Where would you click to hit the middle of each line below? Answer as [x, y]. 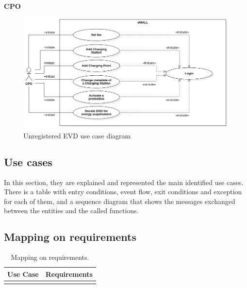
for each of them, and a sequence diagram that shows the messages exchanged [120, 201]
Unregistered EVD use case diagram [77, 135]
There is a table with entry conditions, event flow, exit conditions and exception [123, 192]
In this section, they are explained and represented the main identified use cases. [124, 182]
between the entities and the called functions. [71, 211]
